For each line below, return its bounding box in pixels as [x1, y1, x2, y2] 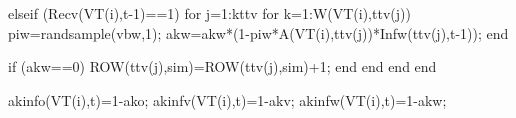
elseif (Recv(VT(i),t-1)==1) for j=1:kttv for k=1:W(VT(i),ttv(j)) [8, 3, 411, 23]
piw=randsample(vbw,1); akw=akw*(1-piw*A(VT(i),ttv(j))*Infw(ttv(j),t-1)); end [8, 22, 509, 43]
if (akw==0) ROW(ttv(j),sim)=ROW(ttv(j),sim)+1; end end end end [8, 56, 437, 77]
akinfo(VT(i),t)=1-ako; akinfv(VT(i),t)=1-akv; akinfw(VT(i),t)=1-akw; [8, 89, 447, 110]
